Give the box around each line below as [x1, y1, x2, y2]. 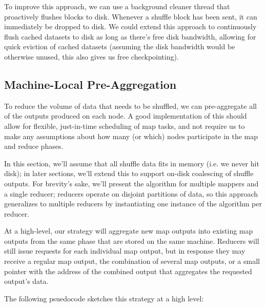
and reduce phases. [4, 141, 64, 151]
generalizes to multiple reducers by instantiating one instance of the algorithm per [4, 198, 262, 209]
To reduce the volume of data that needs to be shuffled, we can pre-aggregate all [4, 100, 257, 111]
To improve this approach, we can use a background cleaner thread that [4, 1, 230, 11]
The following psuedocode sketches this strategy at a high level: [4, 293, 204, 303]
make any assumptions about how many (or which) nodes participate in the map [4, 130, 258, 141]
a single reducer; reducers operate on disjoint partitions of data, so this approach [4, 188, 258, 199]
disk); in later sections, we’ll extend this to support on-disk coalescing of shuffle [4, 168, 254, 179]
